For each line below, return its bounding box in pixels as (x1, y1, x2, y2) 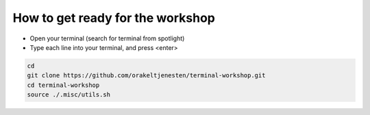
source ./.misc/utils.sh (27, 91, 111, 99)
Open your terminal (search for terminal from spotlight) (29, 34, 185, 42)
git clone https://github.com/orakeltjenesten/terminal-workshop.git (27, 72, 266, 79)
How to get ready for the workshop (12, 10, 215, 25)
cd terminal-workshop (27, 81, 100, 89)
